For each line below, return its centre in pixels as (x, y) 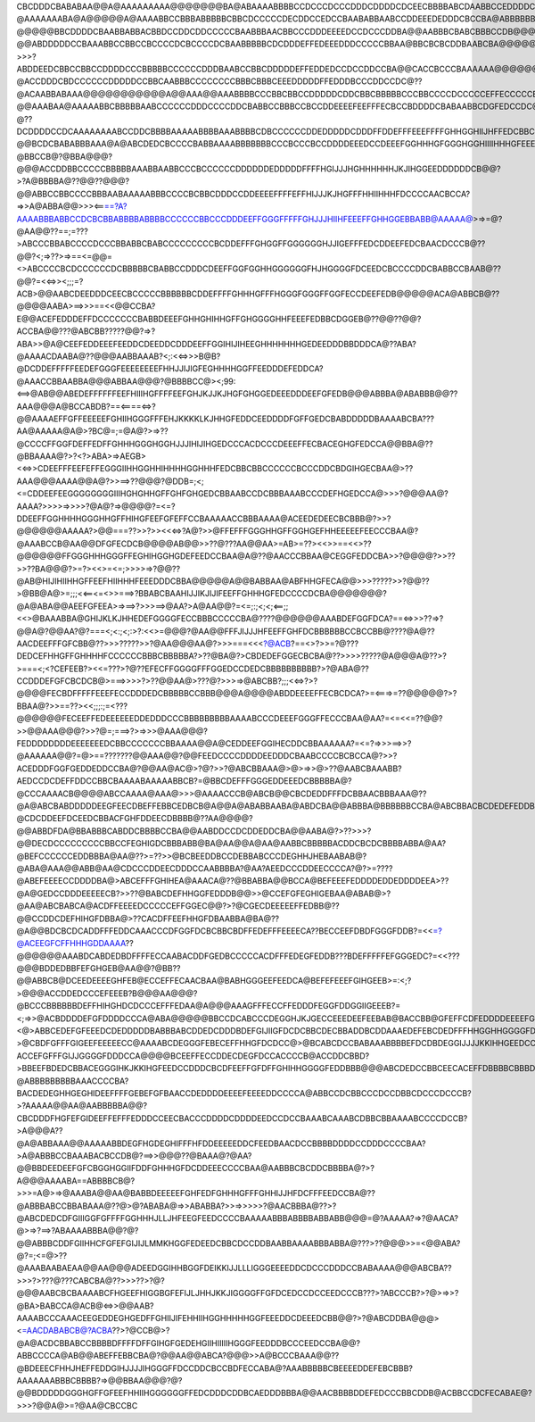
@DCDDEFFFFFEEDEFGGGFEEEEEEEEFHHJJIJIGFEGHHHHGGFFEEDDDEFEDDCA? (170, 369)
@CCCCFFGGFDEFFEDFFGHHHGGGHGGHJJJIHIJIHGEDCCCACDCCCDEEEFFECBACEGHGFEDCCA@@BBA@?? (225, 444)
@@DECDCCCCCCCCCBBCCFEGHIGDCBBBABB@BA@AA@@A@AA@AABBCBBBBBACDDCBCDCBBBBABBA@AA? (231, 844)
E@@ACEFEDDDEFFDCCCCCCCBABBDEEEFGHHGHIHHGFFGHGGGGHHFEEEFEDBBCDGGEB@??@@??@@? (219, 319)
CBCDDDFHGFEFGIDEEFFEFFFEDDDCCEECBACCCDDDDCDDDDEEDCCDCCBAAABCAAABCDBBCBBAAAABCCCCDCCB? (242, 1118)
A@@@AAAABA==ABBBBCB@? (76, 1181)
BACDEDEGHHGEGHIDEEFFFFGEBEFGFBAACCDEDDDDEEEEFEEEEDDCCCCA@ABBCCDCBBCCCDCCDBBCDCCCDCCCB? (244, 1093)
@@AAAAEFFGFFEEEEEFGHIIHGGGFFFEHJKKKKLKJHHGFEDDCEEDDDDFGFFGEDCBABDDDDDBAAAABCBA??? (225, 419)
